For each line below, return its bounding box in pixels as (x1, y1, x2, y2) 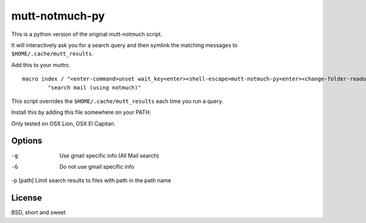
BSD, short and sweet (11, 209, 66, 216)
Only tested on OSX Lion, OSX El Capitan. (11, 119, 116, 127)
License (11, 193, 42, 204)
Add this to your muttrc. (11, 61, 71, 68)
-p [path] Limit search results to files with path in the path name (11, 177, 171, 184)
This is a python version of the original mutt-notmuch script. (11, 30, 163, 38)
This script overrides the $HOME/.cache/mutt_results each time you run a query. (11, 97, 224, 105)
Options (11, 136, 43, 146)
